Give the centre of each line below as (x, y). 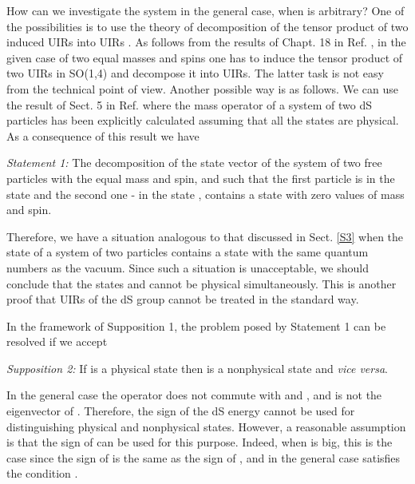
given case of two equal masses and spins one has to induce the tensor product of (205, 57)
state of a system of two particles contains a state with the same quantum (188, 252)
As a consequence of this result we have (103, 135)
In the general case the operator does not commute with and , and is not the (194, 395)
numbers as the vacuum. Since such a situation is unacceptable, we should (188, 267)
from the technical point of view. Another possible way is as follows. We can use (202, 88)
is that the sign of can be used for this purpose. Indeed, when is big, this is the (200, 442)
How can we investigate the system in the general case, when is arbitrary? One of (206, 10)
